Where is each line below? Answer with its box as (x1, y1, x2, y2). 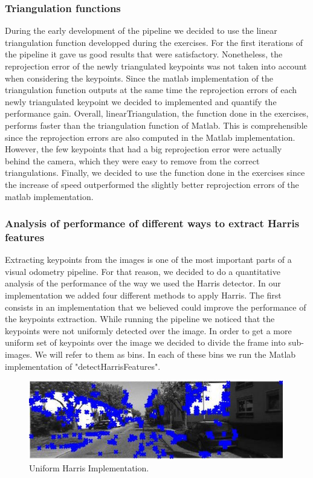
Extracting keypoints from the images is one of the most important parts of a (5, 253, 292, 266)
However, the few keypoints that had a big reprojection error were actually (5, 143, 282, 155)
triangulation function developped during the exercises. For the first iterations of (5, 36, 303, 48)
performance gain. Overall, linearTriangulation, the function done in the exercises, (5, 107, 309, 120)
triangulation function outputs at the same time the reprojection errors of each (5, 83, 297, 96)
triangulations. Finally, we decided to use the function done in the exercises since (5, 166, 305, 179)
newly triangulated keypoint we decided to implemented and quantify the (5, 95, 277, 108)
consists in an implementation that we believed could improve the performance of (5, 300, 306, 313)
